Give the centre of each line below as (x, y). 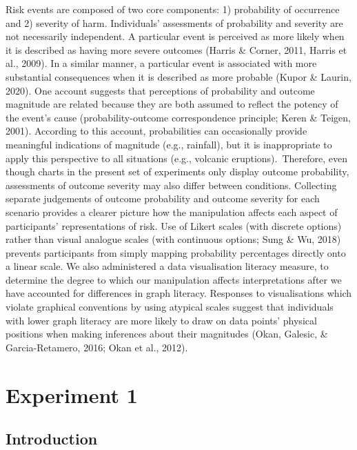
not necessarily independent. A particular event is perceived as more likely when (175, 36)
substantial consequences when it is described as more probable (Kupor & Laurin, (178, 76)
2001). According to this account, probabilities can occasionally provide (156, 131)
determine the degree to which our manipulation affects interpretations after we (174, 279)
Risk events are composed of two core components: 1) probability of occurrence (173, 9)
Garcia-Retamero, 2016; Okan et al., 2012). (97, 347)
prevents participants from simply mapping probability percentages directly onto (176, 252)
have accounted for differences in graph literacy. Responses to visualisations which (179, 293)
